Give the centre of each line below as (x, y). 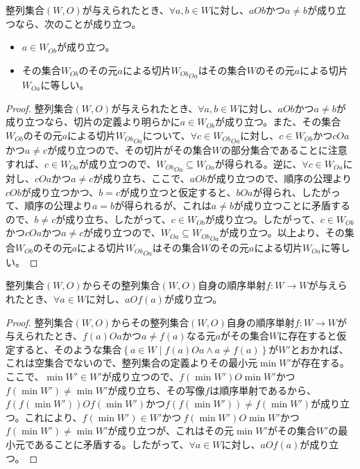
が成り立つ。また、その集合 (278, 122)
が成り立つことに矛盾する (292, 205)
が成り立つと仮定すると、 (178, 192)
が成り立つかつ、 (60, 192)
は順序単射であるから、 (263, 390)
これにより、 (53, 417)
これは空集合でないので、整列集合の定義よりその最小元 (132, 363)
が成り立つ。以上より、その (282, 232)
